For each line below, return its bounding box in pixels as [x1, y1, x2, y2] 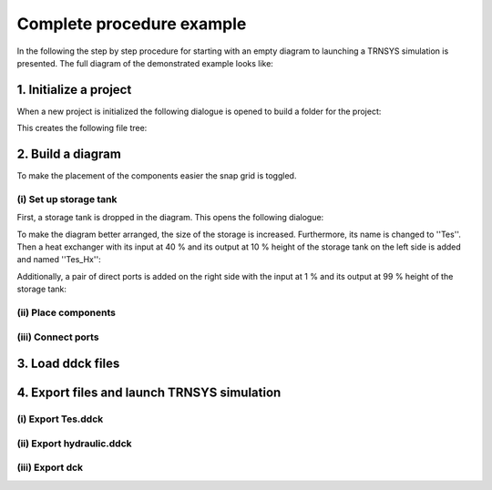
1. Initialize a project [16, 82, 132, 97]
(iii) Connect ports [16, 331, 99, 343]
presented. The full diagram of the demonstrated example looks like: [16, 57, 273, 68]
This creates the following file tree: [16, 123, 148, 134]
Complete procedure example [16, 14, 247, 34]
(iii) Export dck [16, 461, 84, 474]
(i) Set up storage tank [16, 192, 118, 205]
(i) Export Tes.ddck [16, 413, 104, 425]
